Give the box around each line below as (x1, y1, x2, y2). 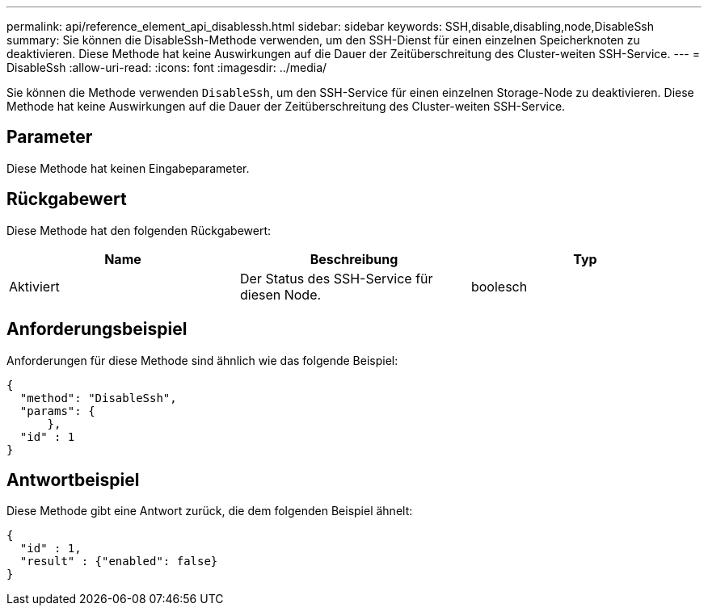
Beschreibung (310, 250, 398, 267)
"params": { (19, 404, 95, 417)
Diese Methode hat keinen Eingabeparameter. (6, 161, 250, 175)
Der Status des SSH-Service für (239, 270, 433, 287)
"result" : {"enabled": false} (19, 555, 218, 568)
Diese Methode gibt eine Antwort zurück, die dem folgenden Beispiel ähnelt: (6, 504, 413, 518)
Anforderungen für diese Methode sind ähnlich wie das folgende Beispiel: (6, 353, 398, 367)
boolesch (470, 278, 528, 295)
